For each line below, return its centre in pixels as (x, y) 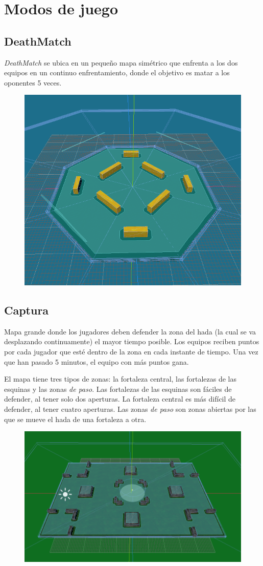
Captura (27, 310)
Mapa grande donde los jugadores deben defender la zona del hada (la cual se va (130, 331)
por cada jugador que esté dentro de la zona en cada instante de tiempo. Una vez (131, 351)
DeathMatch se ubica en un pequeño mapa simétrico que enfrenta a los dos (121, 62)
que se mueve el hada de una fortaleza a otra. (75, 419)
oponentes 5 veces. (33, 82)
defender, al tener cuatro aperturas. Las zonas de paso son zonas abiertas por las (130, 408)
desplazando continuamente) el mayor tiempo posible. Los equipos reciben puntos (132, 341)
